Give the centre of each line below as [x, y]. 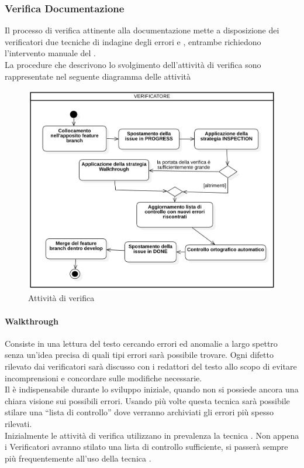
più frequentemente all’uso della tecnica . [78, 458]
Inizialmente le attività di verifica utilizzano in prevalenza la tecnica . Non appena [152, 435]
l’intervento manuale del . [50, 53]
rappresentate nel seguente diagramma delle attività [98, 76]
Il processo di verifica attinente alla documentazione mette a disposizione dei [142, 30]
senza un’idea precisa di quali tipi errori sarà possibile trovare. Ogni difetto [139, 355]
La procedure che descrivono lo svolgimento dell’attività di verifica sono [133, 64]
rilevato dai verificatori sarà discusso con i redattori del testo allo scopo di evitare [151, 366]
